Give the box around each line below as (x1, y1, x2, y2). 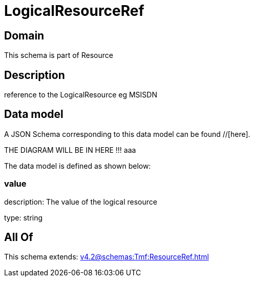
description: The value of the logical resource (4, 197, 157, 206)
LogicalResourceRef (4, 2, 144, 19)
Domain (4, 29, 45, 42)
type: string (4, 213, 43, 222)
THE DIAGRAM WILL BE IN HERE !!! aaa (4, 145, 136, 154)
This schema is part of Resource (4, 51, 113, 60)
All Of (4, 231, 33, 244)
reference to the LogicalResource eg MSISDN (4, 90, 157, 99)
